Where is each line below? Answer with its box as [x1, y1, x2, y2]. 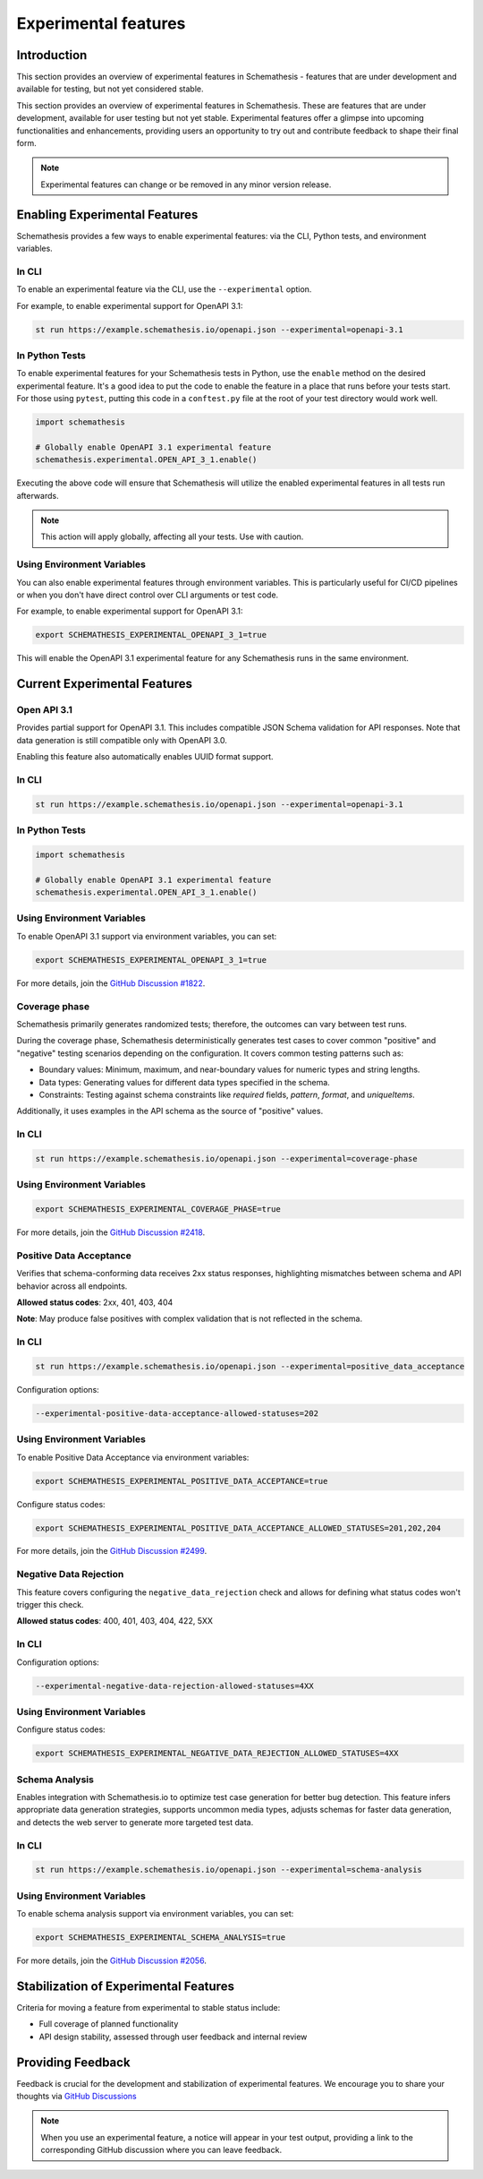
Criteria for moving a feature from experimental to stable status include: [16, 2002, 281, 2012]
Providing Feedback [16, 2055, 131, 2070]
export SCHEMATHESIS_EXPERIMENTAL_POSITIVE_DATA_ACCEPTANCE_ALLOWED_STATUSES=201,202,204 [35, 1523, 442, 1533]
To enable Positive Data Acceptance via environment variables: [16, 1452, 250, 1463]
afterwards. [16, 490, 59, 501]
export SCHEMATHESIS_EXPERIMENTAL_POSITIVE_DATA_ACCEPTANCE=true [35, 1476, 328, 1486]
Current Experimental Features [16, 676, 192, 691]
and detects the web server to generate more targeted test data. [16, 1816, 254, 1827]
